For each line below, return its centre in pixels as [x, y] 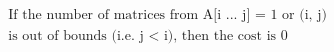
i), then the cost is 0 [225, 36]
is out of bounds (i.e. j [76, 36]
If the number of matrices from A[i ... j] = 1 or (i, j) [167, 15]
